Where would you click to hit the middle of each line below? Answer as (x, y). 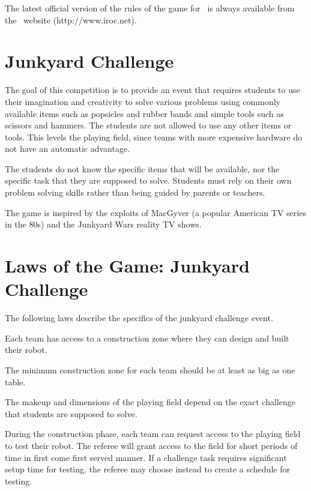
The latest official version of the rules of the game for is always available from (150, 8)
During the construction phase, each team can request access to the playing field (153, 434)
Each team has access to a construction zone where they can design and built (147, 338)
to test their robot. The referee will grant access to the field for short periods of (151, 445)
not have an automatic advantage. (68, 149)
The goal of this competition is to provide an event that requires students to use (152, 90)
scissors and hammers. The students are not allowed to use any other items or (148, 125)
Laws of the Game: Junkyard (127, 266)
